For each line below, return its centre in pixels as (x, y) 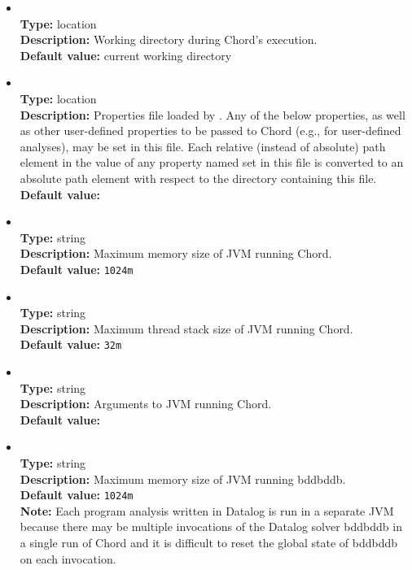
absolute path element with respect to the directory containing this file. (198, 178)
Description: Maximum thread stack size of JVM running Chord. (186, 328)
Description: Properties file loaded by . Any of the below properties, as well (213, 114)
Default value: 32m (71, 344)
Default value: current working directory (126, 55)
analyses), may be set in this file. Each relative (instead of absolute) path (203, 146)
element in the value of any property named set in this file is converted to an (212, 162)
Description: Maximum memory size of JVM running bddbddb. (183, 479)
